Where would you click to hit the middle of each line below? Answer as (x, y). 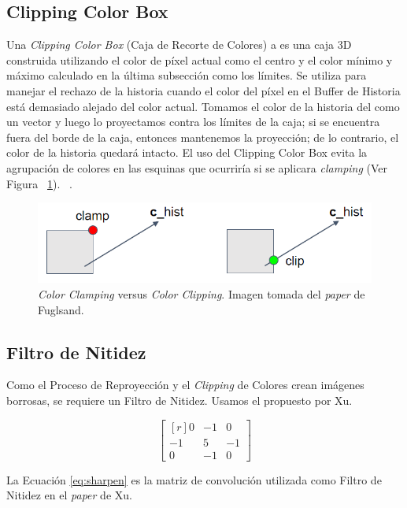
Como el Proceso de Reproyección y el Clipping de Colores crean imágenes (185, 385)
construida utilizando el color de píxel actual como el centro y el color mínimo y (200, 59)
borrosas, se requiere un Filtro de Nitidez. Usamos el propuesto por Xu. (179, 400)
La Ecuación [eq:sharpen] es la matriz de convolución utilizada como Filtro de (194, 479)
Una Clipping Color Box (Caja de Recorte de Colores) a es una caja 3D (179, 44)
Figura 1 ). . (39, 183)
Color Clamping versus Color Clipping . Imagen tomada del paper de (202, 293)
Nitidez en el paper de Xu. (69, 495)
